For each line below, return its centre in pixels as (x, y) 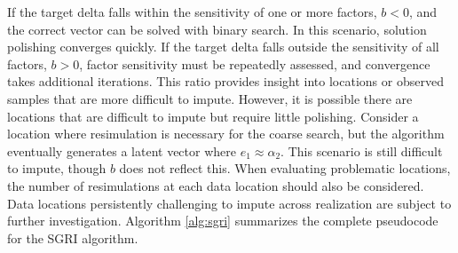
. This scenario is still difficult (362, 150)
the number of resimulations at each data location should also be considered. (216, 185)
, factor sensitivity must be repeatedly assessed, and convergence (255, 63)
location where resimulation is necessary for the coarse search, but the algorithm (226, 134)
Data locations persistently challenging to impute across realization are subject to (229, 203)
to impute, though (57, 168)
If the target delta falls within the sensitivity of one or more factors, (192, 12)
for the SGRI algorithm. (73, 237)
